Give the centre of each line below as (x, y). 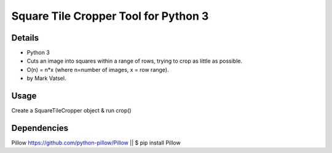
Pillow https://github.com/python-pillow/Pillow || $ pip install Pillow (96, 143)
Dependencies (40, 128)
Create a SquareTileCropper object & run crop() (71, 111)
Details (25, 38)
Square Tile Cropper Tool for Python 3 (110, 16)
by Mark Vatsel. (46, 78)
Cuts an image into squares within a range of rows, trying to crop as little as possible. (135, 61)
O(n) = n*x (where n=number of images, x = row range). (98, 69)
